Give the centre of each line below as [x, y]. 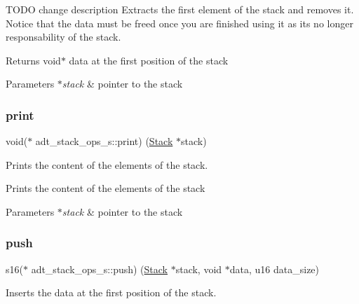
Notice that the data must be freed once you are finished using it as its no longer [179, 23]
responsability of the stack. [63, 37]
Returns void [33, 60]
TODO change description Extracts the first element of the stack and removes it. [180, 9]
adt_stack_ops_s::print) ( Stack [104, 141]
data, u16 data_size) [275, 269]
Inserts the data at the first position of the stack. [111, 292]
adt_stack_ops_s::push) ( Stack [100, 269]
